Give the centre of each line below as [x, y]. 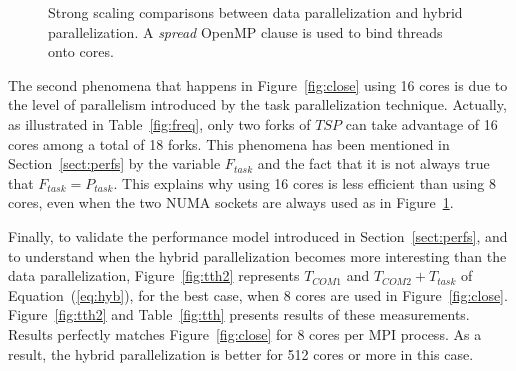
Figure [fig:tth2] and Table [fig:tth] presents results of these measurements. [239, 314]
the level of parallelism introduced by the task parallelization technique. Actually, [257, 104]
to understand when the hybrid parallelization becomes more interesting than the [257, 255]
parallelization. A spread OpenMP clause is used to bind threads [245, 31]
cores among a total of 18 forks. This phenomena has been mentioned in [229, 143]
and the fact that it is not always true [373, 163]
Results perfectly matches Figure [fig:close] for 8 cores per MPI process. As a [245, 333]
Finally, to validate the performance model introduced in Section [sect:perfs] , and [258, 235]
